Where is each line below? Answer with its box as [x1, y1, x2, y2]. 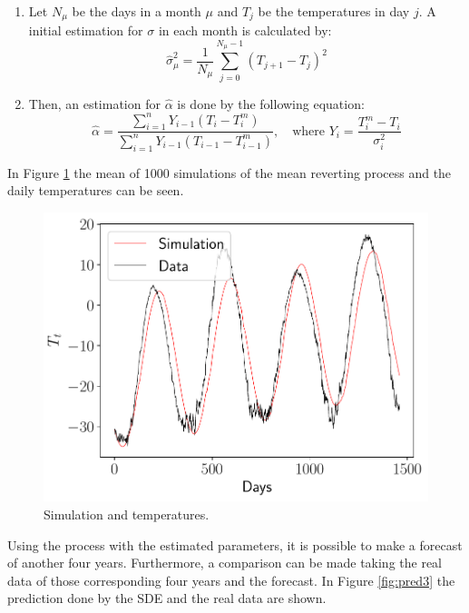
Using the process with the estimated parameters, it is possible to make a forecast [7, 535, 463, 554]
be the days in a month [72, 2, 201, 20]
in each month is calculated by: [158, 21, 332, 40]
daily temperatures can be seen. [7, 181, 184, 200]
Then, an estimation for [28, 94, 161, 113]
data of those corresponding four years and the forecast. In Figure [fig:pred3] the [7, 570, 455, 589]
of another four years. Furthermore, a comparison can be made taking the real [7, 553, 443, 572]
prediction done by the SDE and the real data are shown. [7, 588, 327, 608]
